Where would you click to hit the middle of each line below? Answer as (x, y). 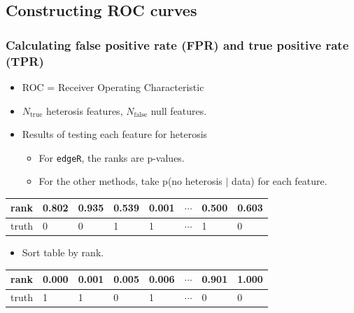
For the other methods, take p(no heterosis (130, 181)
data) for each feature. (279, 181)
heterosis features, (84, 110)
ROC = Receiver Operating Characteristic (113, 86)
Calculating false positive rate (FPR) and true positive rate (177, 44)
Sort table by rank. (63, 252)
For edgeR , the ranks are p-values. (112, 157)
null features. (179, 110)
